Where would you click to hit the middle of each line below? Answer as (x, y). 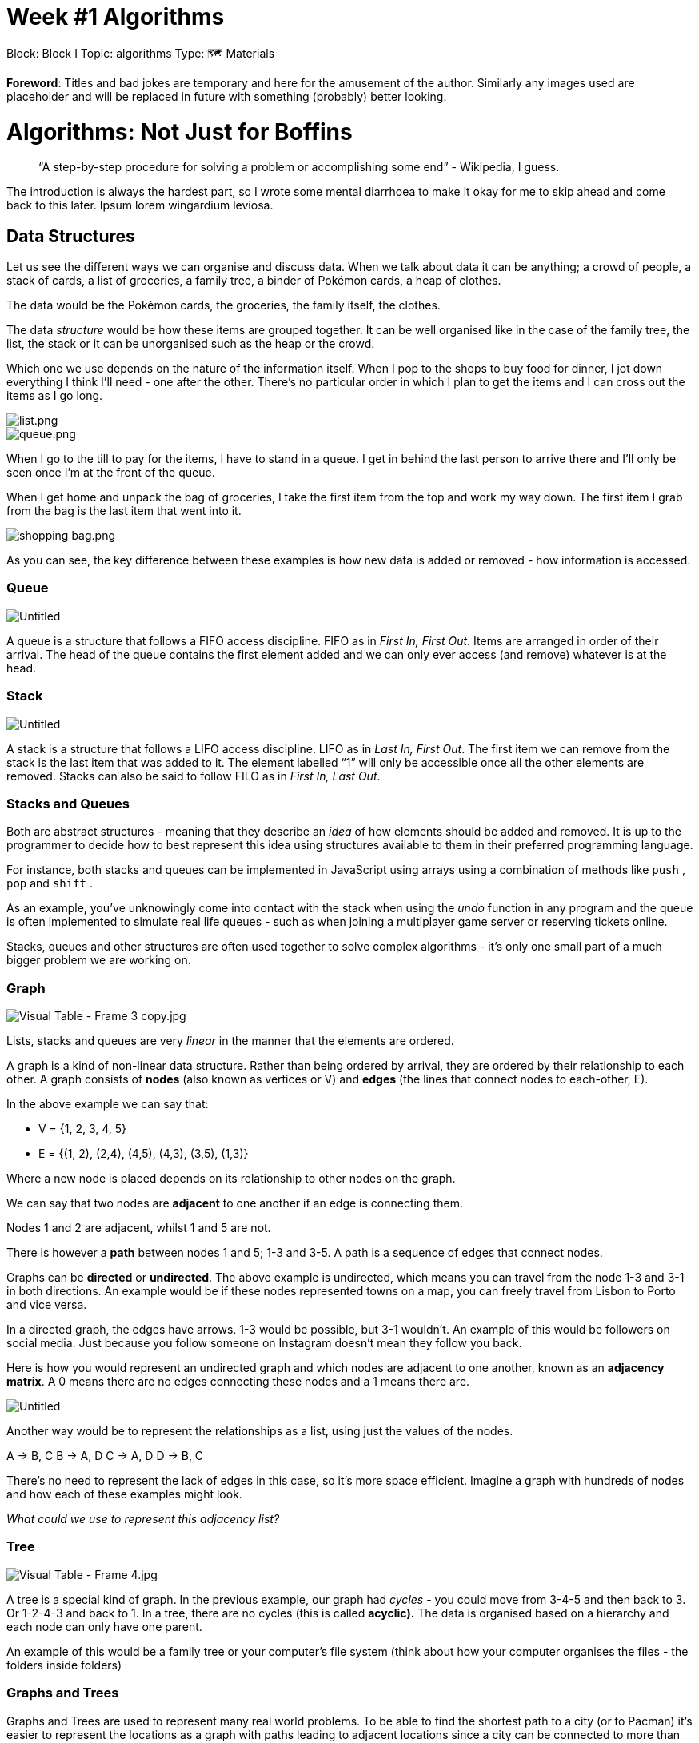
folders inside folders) (64, 1665)
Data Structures (71, 236)
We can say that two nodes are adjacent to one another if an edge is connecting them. (235, 1203)
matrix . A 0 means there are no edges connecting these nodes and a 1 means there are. (238, 1382)
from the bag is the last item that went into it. (124, 511)
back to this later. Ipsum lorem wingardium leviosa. (140, 205)
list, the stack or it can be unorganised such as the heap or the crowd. (191, 344)
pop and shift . (50, 883)
